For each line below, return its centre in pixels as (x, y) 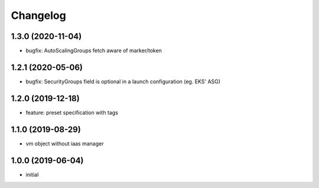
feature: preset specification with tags (72, 112)
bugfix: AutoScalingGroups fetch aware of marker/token (94, 51)
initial (32, 174)
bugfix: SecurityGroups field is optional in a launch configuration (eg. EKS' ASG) (123, 81)
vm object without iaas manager (65, 143)
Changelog (38, 15)
